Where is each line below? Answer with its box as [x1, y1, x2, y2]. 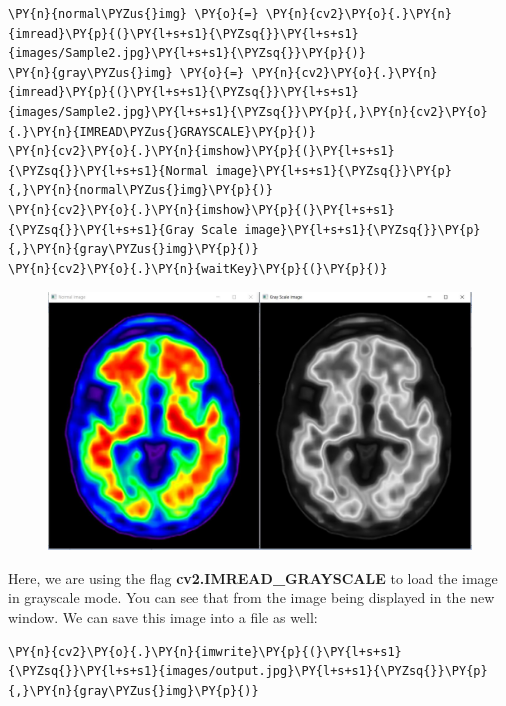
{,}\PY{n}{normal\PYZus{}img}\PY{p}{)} [8, 183, 273, 198]
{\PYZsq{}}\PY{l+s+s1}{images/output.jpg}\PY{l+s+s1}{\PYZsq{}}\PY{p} [8, 664, 488, 679]
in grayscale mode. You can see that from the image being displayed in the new [8, 587, 495, 608]
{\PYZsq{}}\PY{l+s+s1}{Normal [8, 163, 209, 178]
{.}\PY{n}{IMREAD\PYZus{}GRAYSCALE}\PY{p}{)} [8, 124, 316, 139]
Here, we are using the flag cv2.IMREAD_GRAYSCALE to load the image [8, 567, 498, 588]
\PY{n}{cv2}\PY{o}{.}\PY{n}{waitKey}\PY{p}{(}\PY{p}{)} [8, 261, 388, 276]
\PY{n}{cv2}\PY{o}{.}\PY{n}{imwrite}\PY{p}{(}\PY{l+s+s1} [8, 644, 402, 659]
